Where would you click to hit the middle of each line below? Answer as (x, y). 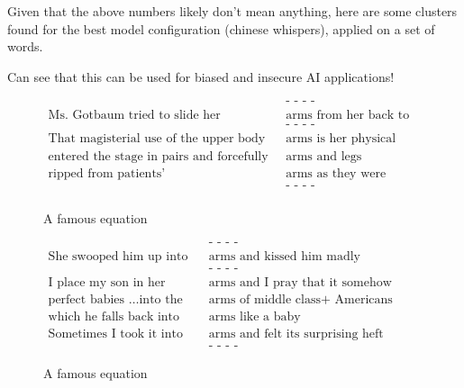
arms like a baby (255, 317)
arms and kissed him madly (284, 257)
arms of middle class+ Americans (300, 300)
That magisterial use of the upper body (157, 139)
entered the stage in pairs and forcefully (158, 156)
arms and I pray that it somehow (300, 283)
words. (25, 46)
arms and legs (324, 156)
